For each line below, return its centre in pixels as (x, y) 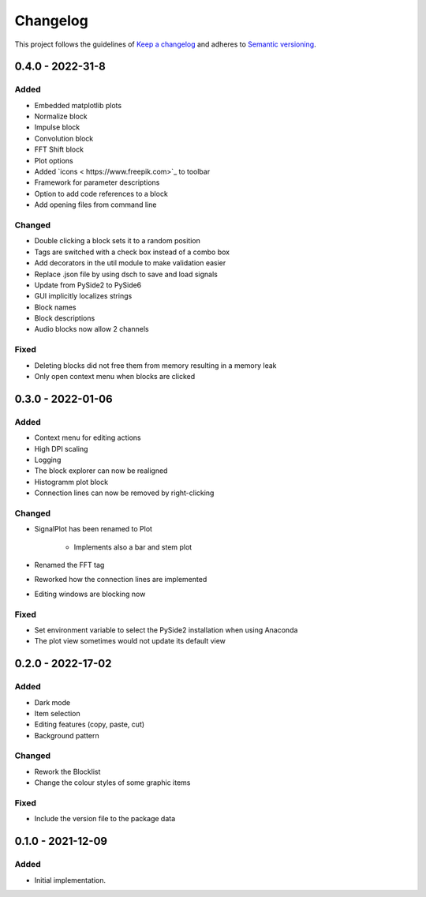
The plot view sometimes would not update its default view (130, 641)
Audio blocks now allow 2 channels (92, 329)
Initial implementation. (70, 880)
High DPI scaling (61, 448)
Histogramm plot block (71, 482)
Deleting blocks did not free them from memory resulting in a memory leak (155, 365)
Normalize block (61, 116)
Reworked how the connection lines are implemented (121, 580)
